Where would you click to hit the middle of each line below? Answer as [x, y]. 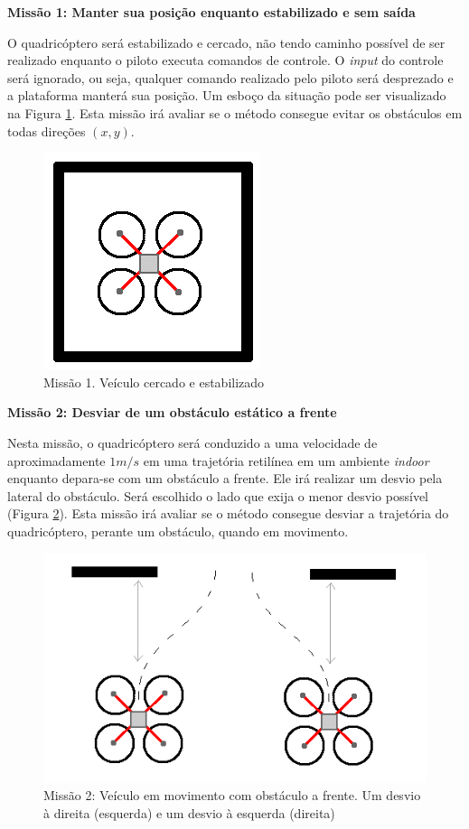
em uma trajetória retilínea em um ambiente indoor [286, 460]
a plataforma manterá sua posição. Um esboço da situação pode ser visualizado [227, 95]
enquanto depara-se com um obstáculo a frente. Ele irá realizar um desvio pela [225, 478]
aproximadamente [56, 460]
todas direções [47, 130]
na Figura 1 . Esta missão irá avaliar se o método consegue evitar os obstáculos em [235, 112]
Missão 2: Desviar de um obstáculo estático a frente [172, 412]
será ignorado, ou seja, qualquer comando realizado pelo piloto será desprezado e [230, 77]
